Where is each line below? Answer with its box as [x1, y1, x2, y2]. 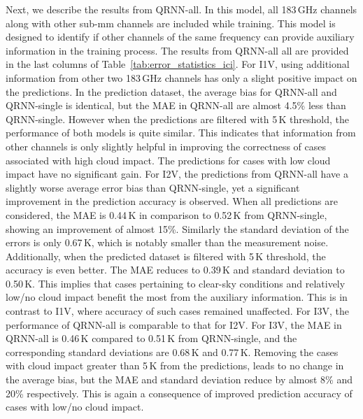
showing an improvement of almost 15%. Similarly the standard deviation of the [6, 221, 349, 236]
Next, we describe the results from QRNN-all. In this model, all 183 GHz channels [6, 2, 357, 16]
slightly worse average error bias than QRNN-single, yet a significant [6, 180, 300, 194]
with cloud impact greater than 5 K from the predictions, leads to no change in [6, 358, 344, 373]
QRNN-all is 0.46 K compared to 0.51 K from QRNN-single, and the [6, 331, 297, 346]
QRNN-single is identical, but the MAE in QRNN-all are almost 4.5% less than [6, 98, 346, 113]
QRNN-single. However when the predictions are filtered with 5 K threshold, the [6, 111, 350, 126]
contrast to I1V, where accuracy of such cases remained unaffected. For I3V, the [6, 304, 350, 318]
